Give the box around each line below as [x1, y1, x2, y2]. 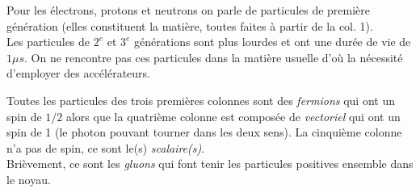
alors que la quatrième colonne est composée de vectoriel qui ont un [65, 107, 401, 124]
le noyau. [6, 170, 51, 187]
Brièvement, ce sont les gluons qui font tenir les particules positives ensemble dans [6, 155, 414, 172]
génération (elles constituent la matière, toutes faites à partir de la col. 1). [6, 17, 373, 34]
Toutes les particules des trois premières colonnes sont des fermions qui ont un [6, 91, 395, 108]
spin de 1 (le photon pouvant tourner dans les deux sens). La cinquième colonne [6, 124, 402, 141]
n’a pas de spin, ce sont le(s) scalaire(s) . [6, 139, 205, 156]
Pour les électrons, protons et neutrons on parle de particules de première [6, 2, 371, 18]
